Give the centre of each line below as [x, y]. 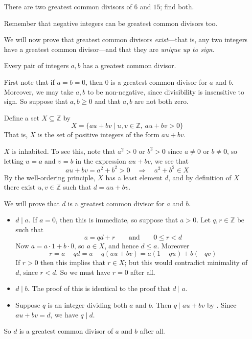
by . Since [221, 304]
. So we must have [83, 272]
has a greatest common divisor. [129, 65]
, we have [64, 314]
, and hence [122, 245]
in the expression [101, 160]
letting [14, 160]
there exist [20, 187]
